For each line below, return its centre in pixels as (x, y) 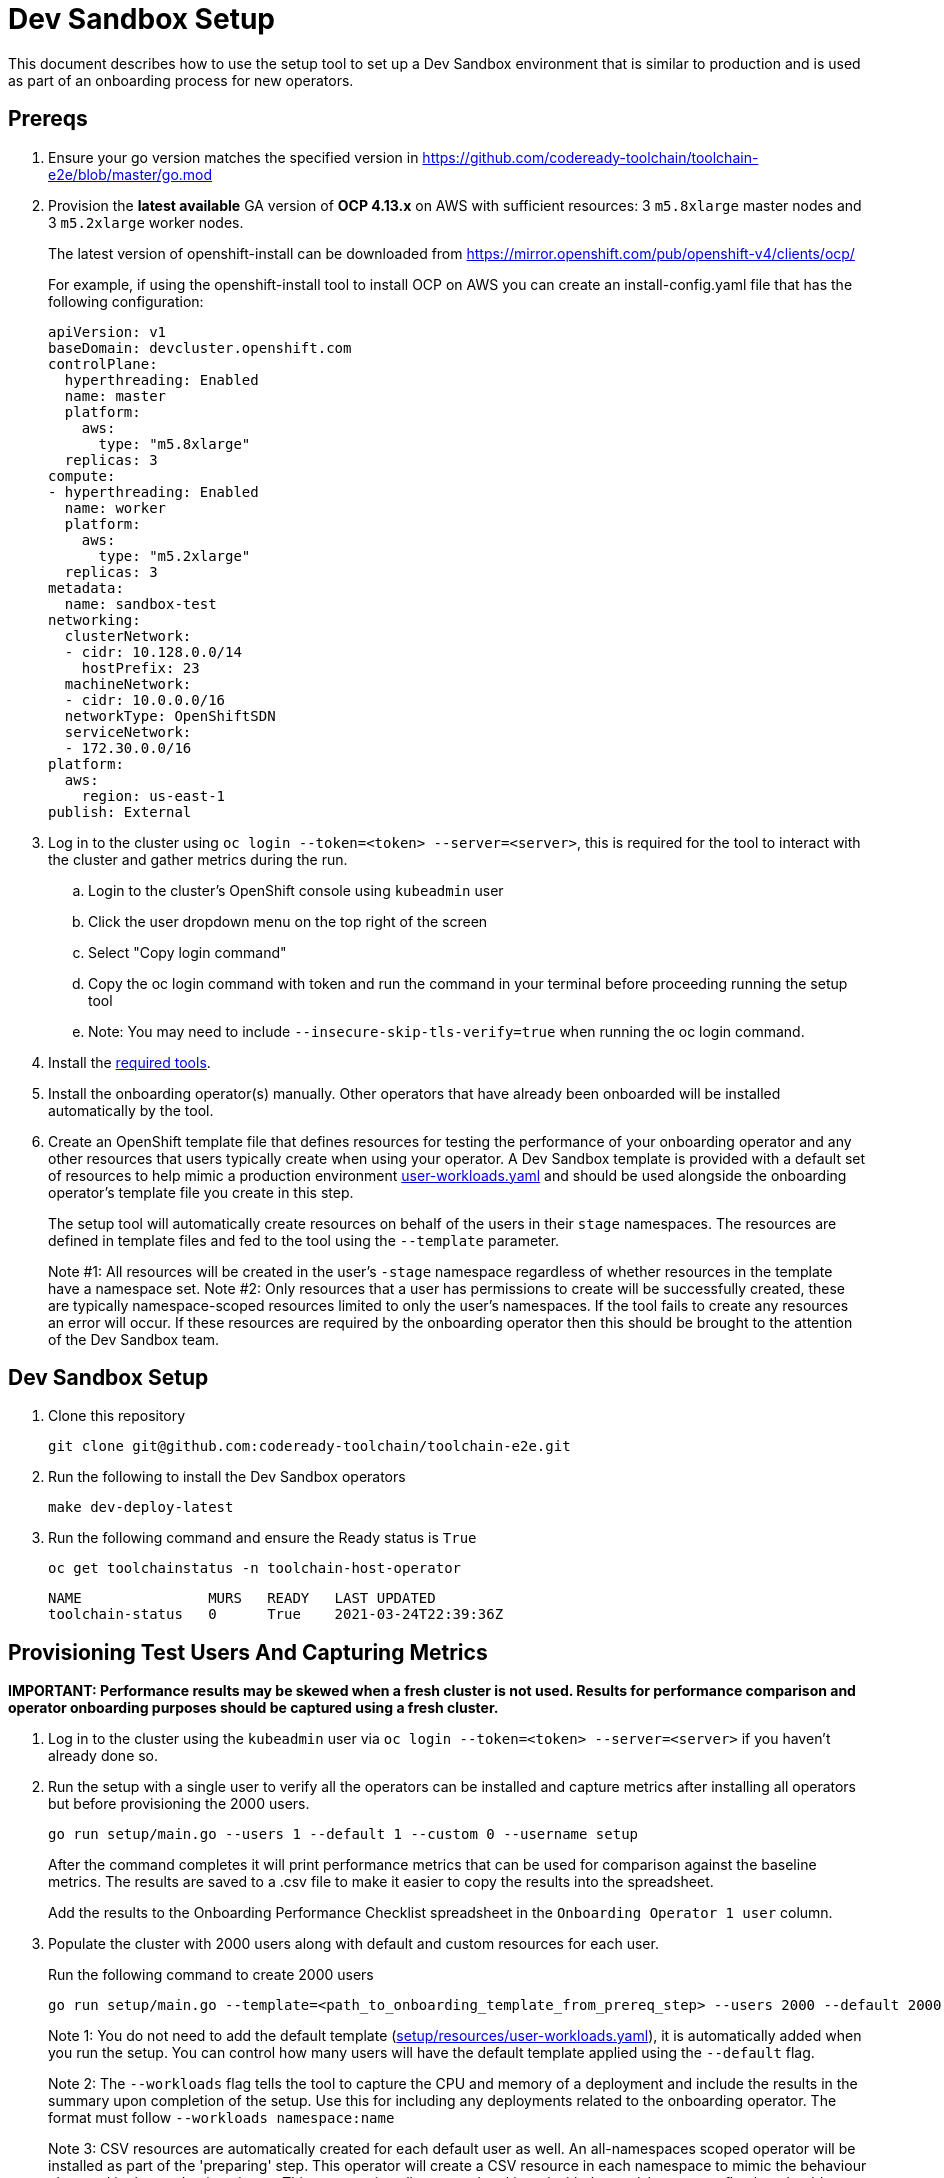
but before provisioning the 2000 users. (179, 1804)
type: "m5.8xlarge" (174, 443)
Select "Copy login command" (187, 952)
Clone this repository (117, 1416)
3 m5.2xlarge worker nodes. (146, 222)
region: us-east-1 (153, 795)
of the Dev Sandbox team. (134, 1339)
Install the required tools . (129, 1062)
